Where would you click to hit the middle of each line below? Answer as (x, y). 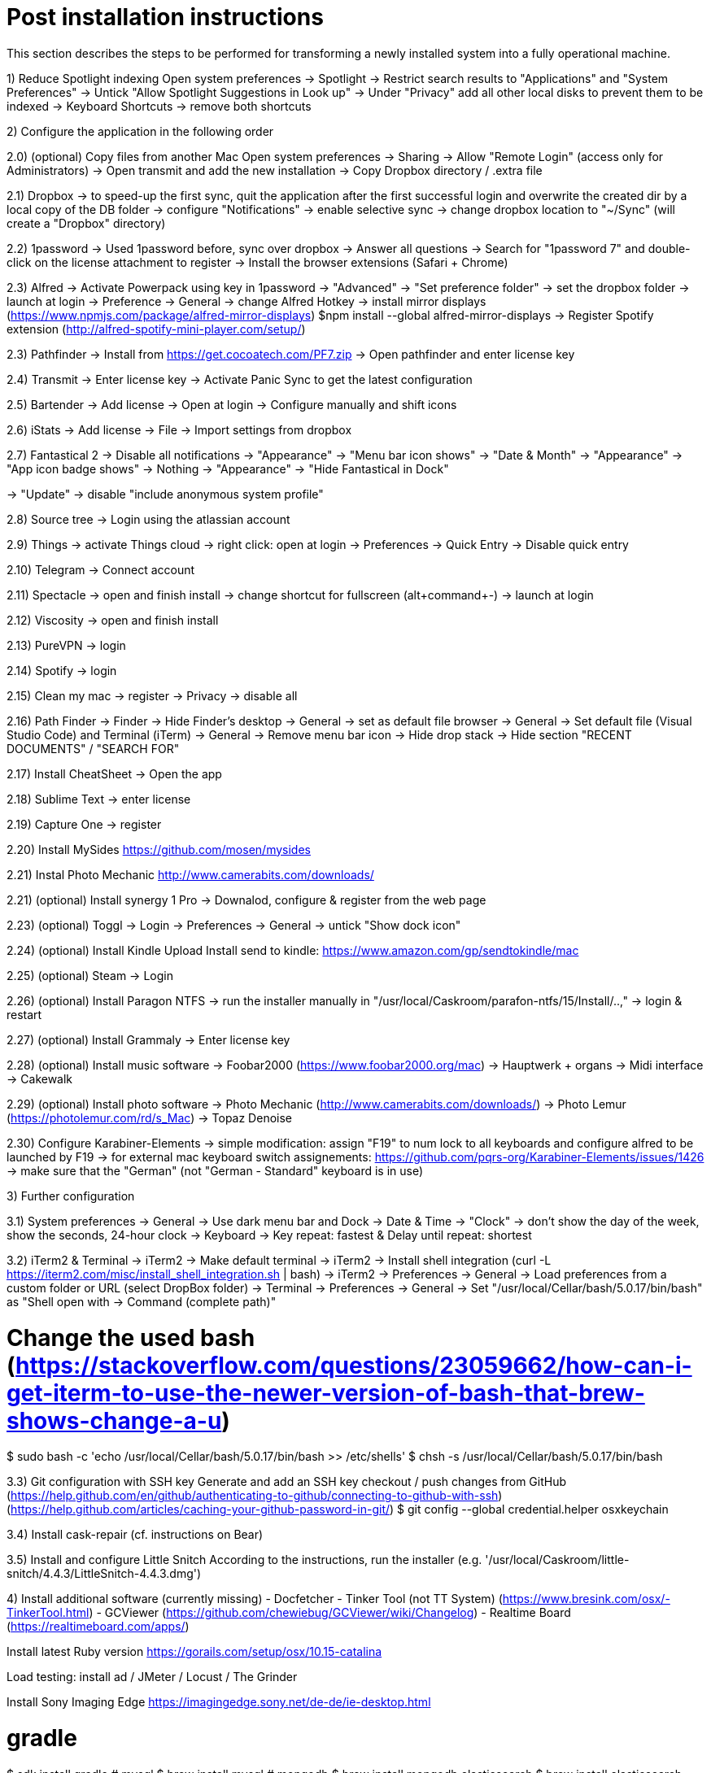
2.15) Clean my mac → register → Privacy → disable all (152, 695)
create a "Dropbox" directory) (86, 223)
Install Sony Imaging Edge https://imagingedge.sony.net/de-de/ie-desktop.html (219, 1702)
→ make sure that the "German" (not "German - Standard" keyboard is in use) (215, 1170)
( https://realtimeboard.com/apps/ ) (98, 1627)
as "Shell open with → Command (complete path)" (142, 1301)
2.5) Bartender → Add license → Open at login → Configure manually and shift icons (232, 404)
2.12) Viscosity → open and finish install (113, 620)
